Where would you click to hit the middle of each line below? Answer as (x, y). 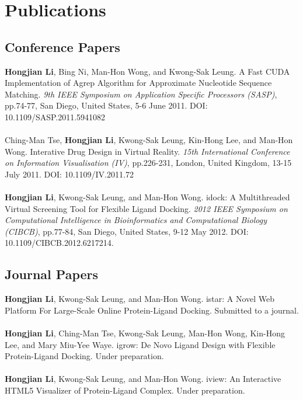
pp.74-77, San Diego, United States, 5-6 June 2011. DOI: (106, 105)
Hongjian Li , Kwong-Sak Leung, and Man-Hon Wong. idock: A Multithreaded (147, 197)
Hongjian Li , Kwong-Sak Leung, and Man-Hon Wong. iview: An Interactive (143, 379)
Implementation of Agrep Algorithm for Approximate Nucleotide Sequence (138, 83)
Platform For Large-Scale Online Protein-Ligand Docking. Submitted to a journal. (152, 310)
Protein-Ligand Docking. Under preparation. (84, 356)
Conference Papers (62, 46)
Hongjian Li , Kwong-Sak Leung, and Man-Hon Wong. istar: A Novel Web (140, 299)
